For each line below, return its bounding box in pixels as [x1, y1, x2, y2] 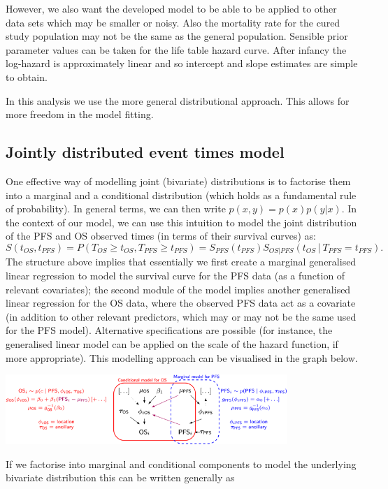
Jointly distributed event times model [6, 141, 285, 163]
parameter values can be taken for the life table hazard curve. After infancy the [6, 42, 347, 57]
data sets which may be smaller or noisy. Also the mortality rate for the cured [6, 15, 340, 29]
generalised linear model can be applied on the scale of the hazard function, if [6, 336, 338, 351]
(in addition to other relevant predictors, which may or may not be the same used [6, 309, 357, 323]
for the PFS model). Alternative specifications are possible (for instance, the [6, 323, 333, 337]
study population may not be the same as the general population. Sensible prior [6, 29, 348, 43]
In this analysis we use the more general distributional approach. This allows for [6, 93, 350, 108]
